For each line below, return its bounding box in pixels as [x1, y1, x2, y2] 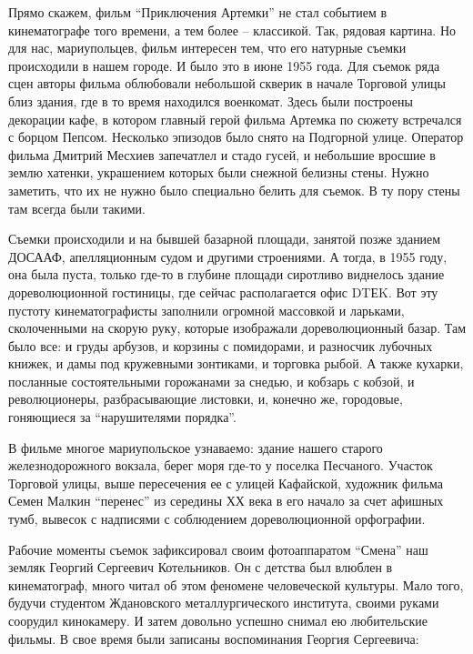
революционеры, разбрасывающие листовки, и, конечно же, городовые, [8, 389, 403, 408]
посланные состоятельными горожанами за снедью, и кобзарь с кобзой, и [8, 371, 415, 390]
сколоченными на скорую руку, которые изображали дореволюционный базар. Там [8, 318, 467, 337]
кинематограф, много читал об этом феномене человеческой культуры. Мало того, [8, 575, 464, 594]
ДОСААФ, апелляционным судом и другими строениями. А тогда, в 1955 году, [8, 247, 448, 266]
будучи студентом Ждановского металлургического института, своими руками [8, 593, 439, 612]
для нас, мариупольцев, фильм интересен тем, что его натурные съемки [8, 38, 407, 57]
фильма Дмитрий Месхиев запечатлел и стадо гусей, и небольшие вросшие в [8, 145, 436, 164]
